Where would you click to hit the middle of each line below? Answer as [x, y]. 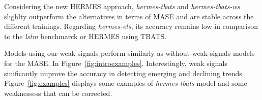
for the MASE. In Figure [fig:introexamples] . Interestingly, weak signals [116, 63]
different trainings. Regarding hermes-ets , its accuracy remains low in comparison [131, 26]
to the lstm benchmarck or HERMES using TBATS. [85, 36]
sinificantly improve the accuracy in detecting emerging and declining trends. [124, 73]
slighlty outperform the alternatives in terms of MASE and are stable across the [129, 16]
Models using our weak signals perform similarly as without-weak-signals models [129, 53]
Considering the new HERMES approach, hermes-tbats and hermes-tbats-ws [122, 6]
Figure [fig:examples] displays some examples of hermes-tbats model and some [126, 83]
